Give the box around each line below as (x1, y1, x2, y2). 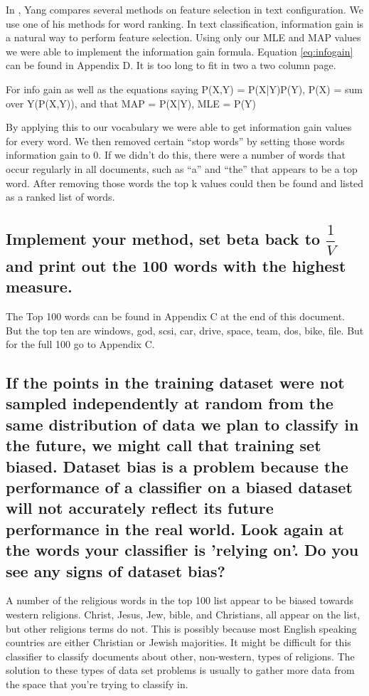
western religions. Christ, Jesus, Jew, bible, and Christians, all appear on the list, (6, 607, 360, 621)
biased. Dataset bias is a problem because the (6, 455, 348, 477)
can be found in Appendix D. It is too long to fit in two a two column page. (6, 58, 336, 73)
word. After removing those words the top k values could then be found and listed (6, 175, 363, 190)
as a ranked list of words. (6, 189, 115, 204)
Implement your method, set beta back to (6, 228, 321, 250)
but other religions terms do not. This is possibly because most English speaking (6, 621, 357, 636)
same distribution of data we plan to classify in (6, 413, 359, 435)
